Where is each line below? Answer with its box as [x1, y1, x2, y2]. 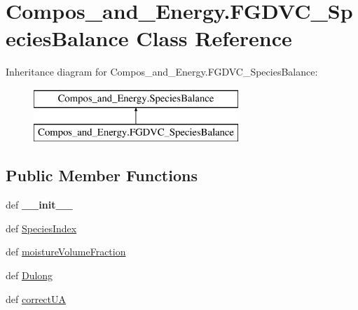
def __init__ [6, 197, 73, 212]
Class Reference [136, 24, 292, 52]
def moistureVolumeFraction [6, 244, 126, 259]
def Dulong [6, 268, 53, 283]
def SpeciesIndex [6, 220, 77, 235]
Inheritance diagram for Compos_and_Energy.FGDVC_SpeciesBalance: [6, 64, 318, 79]
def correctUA [6, 291, 67, 306]
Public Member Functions [6, 164, 198, 186]
